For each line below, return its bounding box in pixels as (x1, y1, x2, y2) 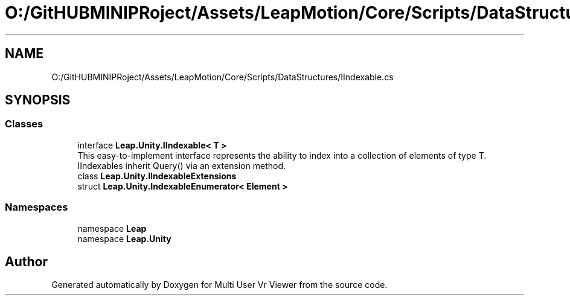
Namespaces (5, 201, 68, 214)
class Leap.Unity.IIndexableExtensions (77, 170, 237, 181)
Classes (5, 118, 43, 130)
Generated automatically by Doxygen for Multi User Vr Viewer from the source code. (51, 279, 388, 290)
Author (5, 254, 48, 269)
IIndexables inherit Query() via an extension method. (77, 160, 286, 171)
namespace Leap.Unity (77, 233, 171, 244)
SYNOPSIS (5, 92, 71, 108)
